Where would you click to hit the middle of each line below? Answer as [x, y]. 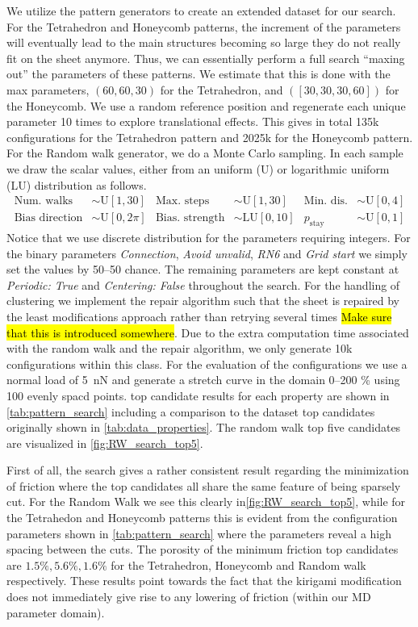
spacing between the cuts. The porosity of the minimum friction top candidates [203, 549]
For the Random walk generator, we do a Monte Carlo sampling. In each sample [205, 153]
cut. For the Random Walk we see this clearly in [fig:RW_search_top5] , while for [206, 502]
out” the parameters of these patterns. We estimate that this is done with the [199, 74]
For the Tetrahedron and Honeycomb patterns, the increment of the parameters [204, 26]
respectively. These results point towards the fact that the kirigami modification [204, 581]
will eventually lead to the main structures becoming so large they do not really [204, 42]
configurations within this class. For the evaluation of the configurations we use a [207, 364]
